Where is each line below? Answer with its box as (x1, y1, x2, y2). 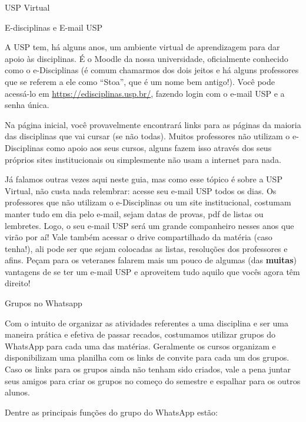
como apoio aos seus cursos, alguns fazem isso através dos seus (46, 141, 272, 153)
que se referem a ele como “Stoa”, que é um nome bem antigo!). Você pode (5, 75, 275, 87)
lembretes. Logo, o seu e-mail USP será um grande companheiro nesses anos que (5, 219, 294, 231)
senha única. (5, 99, 49, 111)
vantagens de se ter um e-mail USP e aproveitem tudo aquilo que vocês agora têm (5, 265, 300, 277)
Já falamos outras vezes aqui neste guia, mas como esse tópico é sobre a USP (5, 173, 282, 185)
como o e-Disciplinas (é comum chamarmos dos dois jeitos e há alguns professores (5, 64, 299, 76)
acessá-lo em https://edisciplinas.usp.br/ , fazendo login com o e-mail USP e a (5, 87, 285, 99)
